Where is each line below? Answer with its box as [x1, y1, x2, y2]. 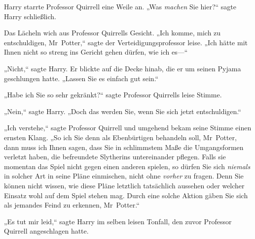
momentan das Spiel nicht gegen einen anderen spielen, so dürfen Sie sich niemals [4, 161, 251, 171]
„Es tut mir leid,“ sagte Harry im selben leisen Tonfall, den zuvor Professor [4, 216, 232, 226]
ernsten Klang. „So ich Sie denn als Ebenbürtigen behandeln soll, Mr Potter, [4, 132, 237, 142]
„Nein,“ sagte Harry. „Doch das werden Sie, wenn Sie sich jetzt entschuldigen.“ [4, 106, 241, 116]
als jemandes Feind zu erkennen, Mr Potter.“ [4, 200, 140, 210]
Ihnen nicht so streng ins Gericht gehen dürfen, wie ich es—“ [4, 47, 188, 57]
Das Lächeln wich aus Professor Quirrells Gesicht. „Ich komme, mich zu [4, 28, 221, 38]
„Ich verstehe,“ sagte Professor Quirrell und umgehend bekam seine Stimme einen [4, 122, 252, 133]
